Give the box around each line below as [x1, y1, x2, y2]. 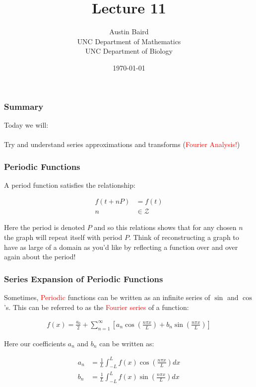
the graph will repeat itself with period [4, 232, 123, 242]
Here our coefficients [4, 338, 66, 348]
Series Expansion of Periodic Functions [4, 272, 163, 285]
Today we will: [4, 119, 49, 130]
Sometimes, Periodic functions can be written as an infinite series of [4, 292, 210, 303]
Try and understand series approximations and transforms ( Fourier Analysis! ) [4, 139, 240, 149]
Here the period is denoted [4, 222, 85, 232]
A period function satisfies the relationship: [4, 179, 135, 190]
